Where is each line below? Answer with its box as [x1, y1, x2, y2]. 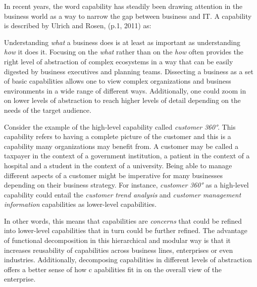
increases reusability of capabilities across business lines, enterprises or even [4, 244, 233, 255]
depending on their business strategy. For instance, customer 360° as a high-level [4, 180, 249, 190]
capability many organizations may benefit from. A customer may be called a [4, 141, 239, 151]
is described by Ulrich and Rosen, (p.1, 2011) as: [4, 20, 152, 31]
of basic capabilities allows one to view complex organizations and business [4, 76, 231, 86]
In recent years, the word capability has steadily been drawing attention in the [4, 1, 243, 11]
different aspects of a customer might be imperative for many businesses [4, 170, 223, 180]
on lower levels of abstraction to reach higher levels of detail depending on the [4, 95, 241, 105]
